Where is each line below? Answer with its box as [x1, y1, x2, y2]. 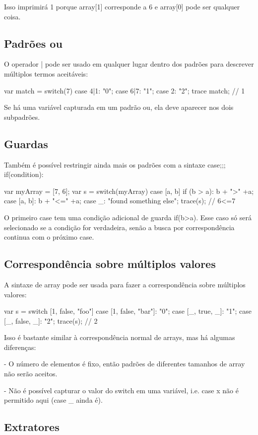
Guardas [4, 136, 48, 151]
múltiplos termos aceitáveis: [4, 68, 88, 79]
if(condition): [4, 169, 44, 179]
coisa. [4, 11, 21, 21]
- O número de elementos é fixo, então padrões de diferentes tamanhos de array [4, 358, 245, 369]
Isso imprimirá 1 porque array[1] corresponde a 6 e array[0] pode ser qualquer [4, 1, 240, 11]
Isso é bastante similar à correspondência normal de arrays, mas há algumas [4, 332, 235, 343]
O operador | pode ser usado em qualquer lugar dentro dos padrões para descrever [4, 59, 254, 69]
